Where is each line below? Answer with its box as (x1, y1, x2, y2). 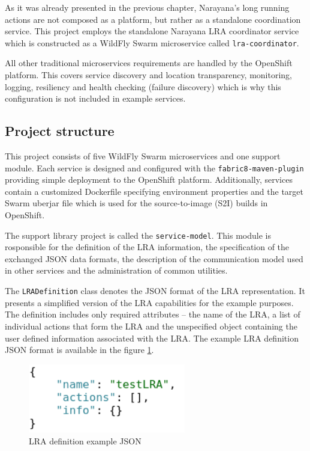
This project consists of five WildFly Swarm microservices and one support (5, 150, 281, 162)
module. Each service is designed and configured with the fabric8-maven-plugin (5, 161, 304, 174)
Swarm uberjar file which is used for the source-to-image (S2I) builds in (5, 197, 268, 209)
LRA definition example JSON (29, 434, 142, 447)
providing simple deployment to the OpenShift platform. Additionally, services (5, 173, 293, 186)
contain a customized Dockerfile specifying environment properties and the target (5, 185, 304, 197)
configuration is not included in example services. (5, 92, 186, 105)
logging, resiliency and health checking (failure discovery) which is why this (5, 80, 281, 93)
